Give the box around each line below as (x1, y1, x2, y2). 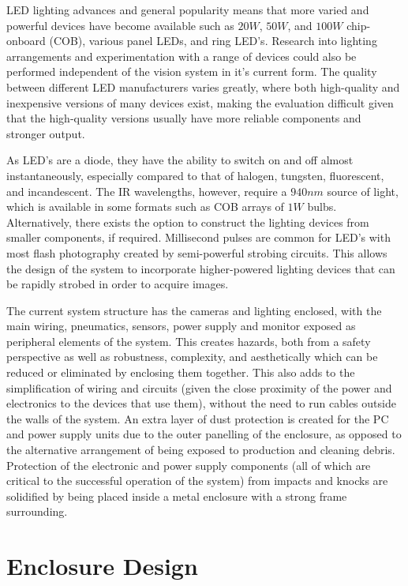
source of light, (327, 182, 399, 199)
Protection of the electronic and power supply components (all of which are (6, 456, 371, 473)
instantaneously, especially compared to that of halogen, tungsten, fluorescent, (6, 167, 384, 183)
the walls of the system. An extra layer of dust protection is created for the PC (6, 410, 389, 426)
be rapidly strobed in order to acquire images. (6, 276, 229, 292)
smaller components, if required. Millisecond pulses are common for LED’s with (6, 229, 391, 246)
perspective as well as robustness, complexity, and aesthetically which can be (6, 348, 378, 365)
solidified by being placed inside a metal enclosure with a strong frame (6, 487, 347, 504)
